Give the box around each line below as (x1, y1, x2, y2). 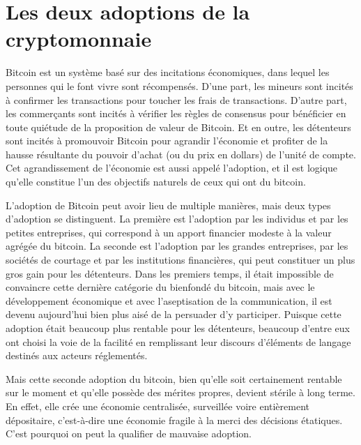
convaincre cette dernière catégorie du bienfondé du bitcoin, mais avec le (6, 280, 315, 294)
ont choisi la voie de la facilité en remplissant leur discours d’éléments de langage (6, 334, 351, 349)
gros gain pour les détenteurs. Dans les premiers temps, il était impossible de (6, 266, 334, 280)
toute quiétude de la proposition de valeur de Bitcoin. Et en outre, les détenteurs (6, 119, 351, 134)
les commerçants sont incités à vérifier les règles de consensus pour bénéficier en (6, 106, 346, 121)
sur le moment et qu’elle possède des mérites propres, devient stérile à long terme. (6, 385, 355, 400)
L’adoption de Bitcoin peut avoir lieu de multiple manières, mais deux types (6, 197, 331, 212)
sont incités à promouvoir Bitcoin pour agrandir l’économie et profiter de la (6, 133, 328, 148)
